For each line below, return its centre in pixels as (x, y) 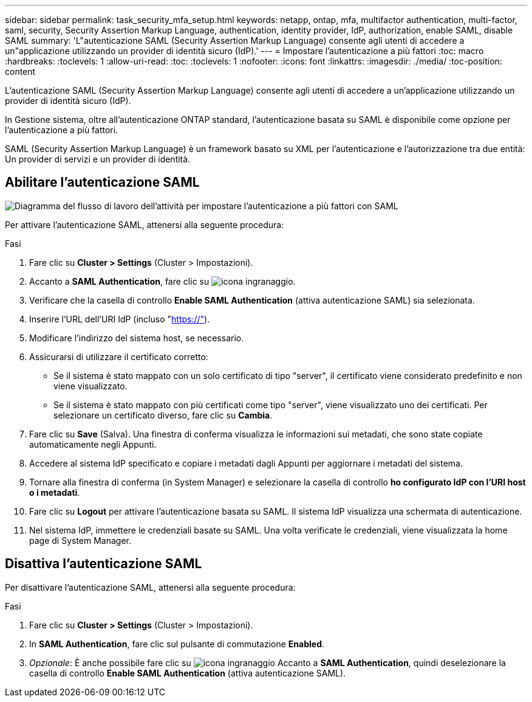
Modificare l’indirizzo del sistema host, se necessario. (137, 338)
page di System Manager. (80, 540)
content (20, 71)
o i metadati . (55, 492)
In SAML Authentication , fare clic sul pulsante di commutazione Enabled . (177, 644)
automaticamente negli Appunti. (93, 444)
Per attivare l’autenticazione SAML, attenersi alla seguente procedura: (145, 224)
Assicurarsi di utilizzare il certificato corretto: (119, 356)
